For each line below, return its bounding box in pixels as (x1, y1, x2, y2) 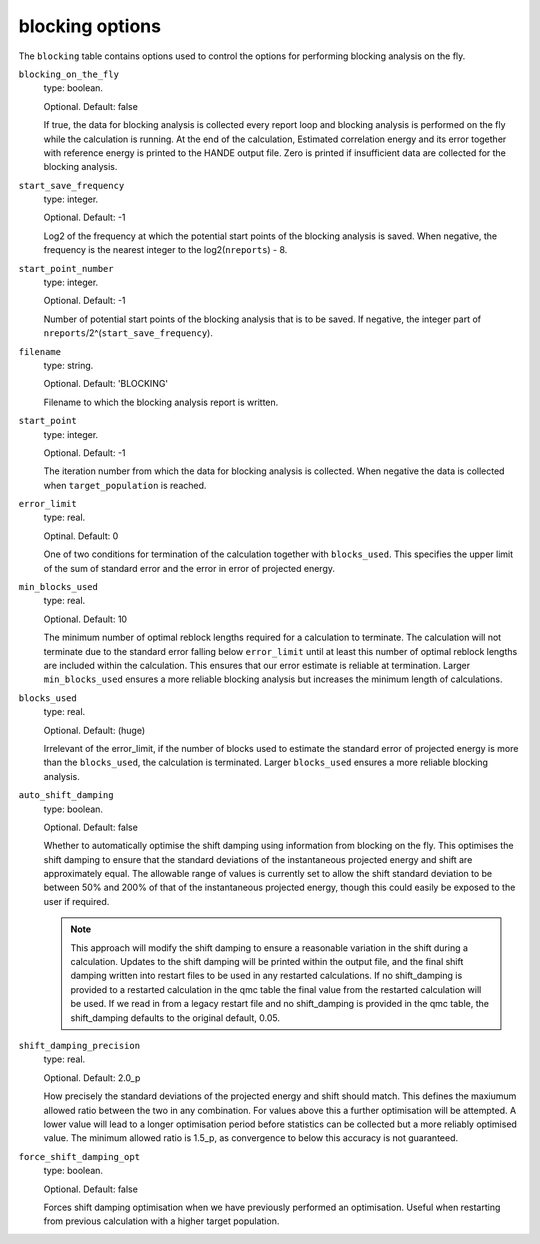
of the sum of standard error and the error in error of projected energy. (43, 562, 335, 574)
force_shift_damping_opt (18, 1151, 140, 1162)
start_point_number (18, 263, 114, 274)
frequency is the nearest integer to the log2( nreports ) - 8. (43, 244, 288, 256)
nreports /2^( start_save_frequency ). (43, 327, 214, 339)
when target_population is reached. (43, 479, 207, 491)
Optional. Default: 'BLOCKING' (43, 378, 169, 390)
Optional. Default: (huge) (43, 724, 146, 736)
